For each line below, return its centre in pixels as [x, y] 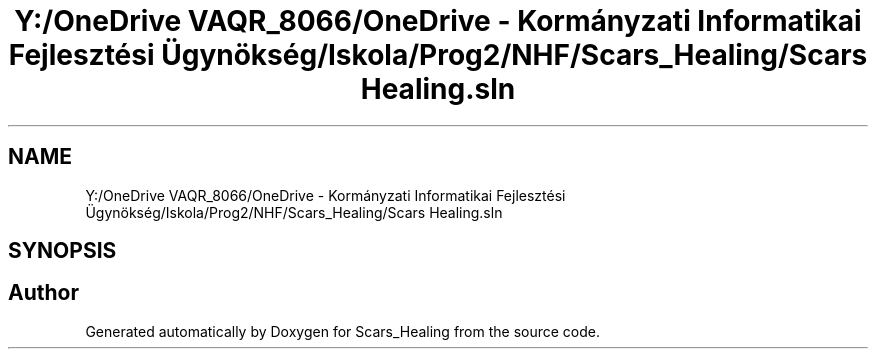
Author [43, 293]
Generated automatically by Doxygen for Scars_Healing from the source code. [343, 331]
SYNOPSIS [62, 251]
